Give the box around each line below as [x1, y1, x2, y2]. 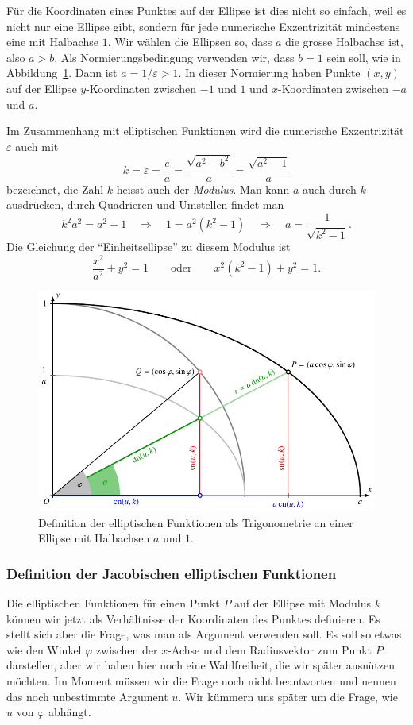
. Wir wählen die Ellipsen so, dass [107, 33, 272, 50]
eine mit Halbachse [6, 33, 98, 50]
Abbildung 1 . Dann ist [6, 64, 118, 81]
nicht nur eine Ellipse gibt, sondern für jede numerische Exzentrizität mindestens [6, 17, 400, 34]
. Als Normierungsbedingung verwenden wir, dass [54, 48, 295, 65]
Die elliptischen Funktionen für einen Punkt [6, 595, 220, 611]
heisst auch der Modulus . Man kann [116, 180, 290, 197]
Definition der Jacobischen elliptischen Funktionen [6, 563, 337, 583]
